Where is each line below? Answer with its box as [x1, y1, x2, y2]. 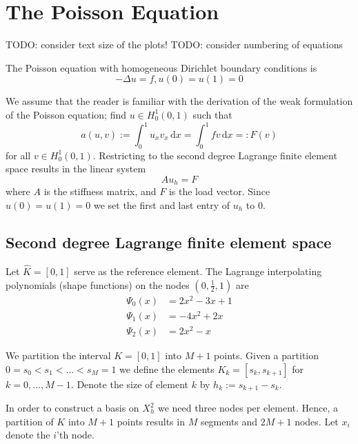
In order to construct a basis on [6, 401, 139, 415]
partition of [6, 414, 54, 428]
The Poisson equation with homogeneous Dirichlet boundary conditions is [6, 60, 317, 74]
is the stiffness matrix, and [43, 184, 157, 199]
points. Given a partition [214, 347, 319, 362]
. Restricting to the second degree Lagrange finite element [92, 148, 337, 162]
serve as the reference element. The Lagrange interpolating [74, 264, 322, 279]
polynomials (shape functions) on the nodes [6, 277, 190, 292]
